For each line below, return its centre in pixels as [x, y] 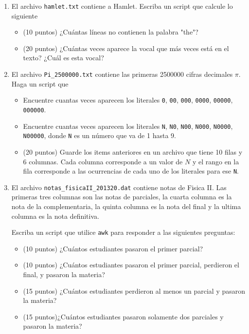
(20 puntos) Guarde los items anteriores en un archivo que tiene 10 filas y [133, 151]
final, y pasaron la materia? [64, 274]
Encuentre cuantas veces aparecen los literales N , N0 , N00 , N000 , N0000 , [128, 126]
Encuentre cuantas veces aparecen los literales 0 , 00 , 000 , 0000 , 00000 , [128, 100]
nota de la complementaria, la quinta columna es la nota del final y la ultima [126, 206]
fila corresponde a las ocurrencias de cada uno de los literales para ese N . [131, 171]
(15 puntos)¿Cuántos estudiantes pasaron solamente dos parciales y [123, 316]
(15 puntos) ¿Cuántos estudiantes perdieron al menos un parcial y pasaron [134, 290]
